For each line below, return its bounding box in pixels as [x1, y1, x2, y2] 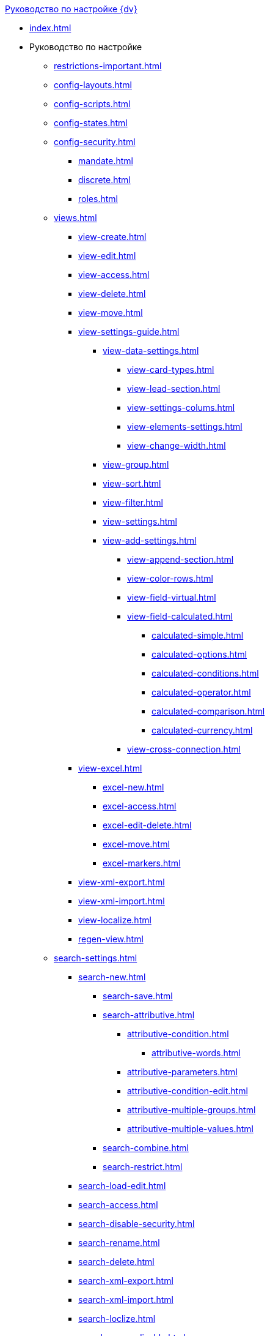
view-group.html [103, 459, 169, 470]
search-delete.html [78, 1256, 155, 1267]
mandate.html [78, 156, 133, 166]
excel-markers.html [103, 858, 181, 868]
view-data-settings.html [103, 345, 199, 356]
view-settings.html [103, 516, 177, 527]
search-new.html [78, 972, 146, 982]
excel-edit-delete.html [103, 820, 192, 830]
